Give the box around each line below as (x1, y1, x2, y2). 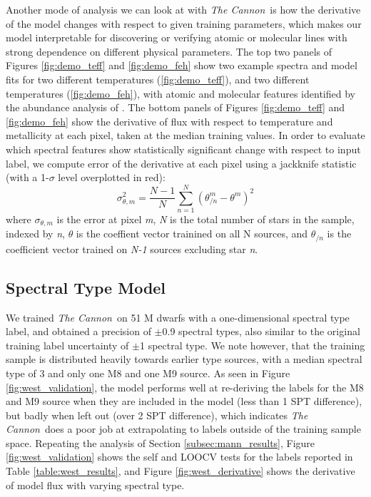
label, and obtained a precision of (6, 324, 151, 339)
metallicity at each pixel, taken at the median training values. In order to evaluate (6, 128, 365, 143)
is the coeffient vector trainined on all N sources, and (76, 226, 308, 241)
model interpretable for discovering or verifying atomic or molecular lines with (6, 30, 347, 45)
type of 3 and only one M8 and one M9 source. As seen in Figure (6, 365, 290, 380)
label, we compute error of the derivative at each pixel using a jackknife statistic (6, 155, 357, 170)
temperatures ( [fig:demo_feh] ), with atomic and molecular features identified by (6, 86, 355, 101)
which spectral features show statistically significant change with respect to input (6, 141, 361, 156)
